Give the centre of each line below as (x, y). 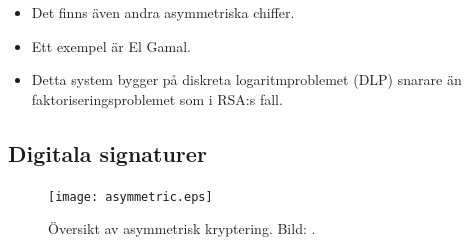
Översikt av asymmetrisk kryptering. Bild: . (182, 228)
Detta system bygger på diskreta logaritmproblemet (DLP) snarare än (246, 79)
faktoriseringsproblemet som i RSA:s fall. (157, 98)
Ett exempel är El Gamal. (111, 45)
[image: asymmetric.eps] (130, 196)
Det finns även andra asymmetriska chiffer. (163, 12)
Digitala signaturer (107, 152)
